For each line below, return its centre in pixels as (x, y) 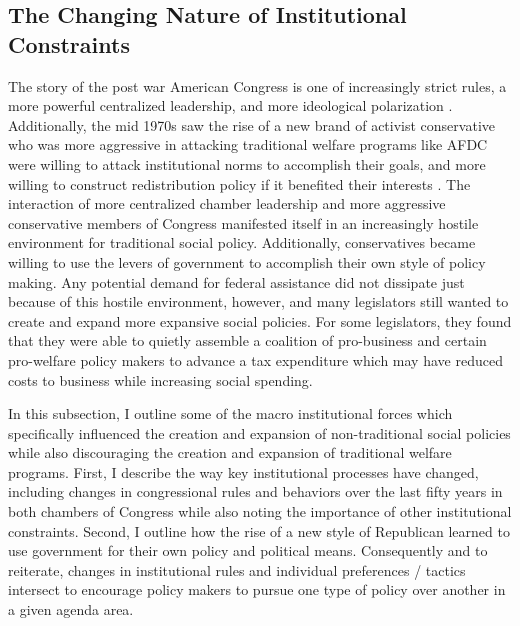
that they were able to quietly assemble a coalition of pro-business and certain (247, 340)
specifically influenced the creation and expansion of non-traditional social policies (259, 432)
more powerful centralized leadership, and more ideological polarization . (230, 105)
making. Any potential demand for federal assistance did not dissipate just (236, 281)
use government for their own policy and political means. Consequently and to (248, 550)
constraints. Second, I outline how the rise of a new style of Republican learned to (259, 530)
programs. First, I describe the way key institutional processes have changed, (243, 471)
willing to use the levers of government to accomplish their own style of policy (247, 261)
